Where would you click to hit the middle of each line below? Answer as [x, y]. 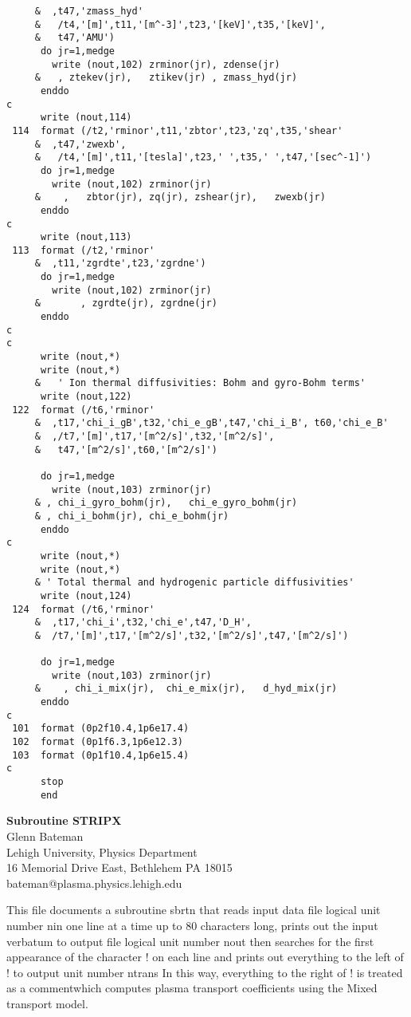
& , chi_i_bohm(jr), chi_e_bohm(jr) [132, 516]
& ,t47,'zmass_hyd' [89, 11]
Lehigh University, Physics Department [102, 851]
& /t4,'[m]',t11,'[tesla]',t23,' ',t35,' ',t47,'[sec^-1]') [203, 158]
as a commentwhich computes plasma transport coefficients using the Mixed [192, 988]
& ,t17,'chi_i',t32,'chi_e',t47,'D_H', [143, 623]
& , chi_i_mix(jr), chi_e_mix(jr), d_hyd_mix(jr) [186, 689]
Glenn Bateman [45, 836]
